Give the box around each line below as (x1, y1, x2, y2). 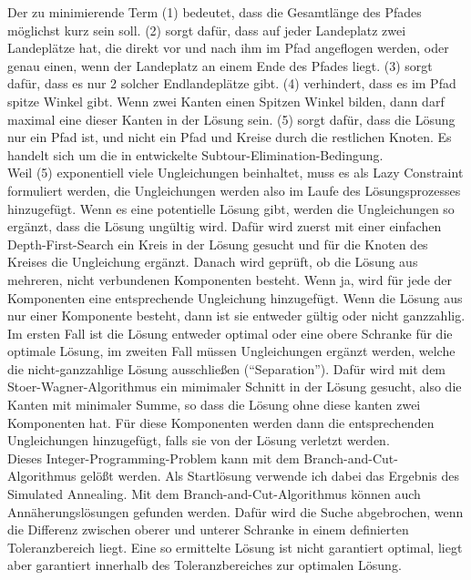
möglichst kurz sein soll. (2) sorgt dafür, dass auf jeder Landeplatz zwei (7, 20, 406, 39)
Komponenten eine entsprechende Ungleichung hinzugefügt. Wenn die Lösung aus (7, 288, 463, 307)
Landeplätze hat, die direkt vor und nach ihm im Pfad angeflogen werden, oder (7, 38, 449, 57)
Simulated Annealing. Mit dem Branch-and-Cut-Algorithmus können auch (7, 484, 421, 504)
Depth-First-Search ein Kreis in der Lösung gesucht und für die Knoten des (7, 234, 428, 253)
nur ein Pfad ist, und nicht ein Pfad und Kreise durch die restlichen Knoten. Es (7, 127, 452, 147)
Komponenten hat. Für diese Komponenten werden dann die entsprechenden (7, 412, 435, 432)
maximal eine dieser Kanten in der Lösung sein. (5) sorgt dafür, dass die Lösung (7, 109, 456, 128)
